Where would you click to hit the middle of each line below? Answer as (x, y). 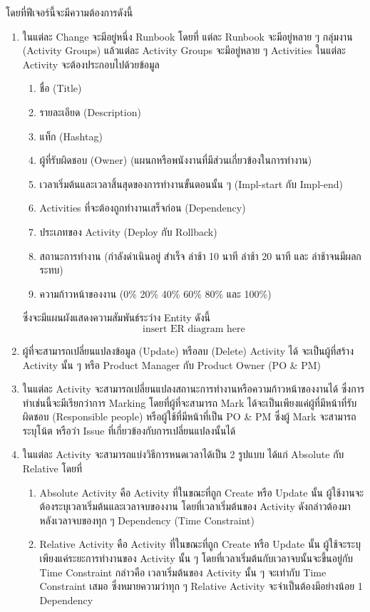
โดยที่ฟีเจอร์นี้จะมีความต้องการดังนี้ (70, 12)
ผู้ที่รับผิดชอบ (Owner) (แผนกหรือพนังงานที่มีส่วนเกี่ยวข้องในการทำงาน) (176, 160)
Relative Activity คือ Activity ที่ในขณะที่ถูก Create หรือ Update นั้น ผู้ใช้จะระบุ (200, 544)
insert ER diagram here (194, 329)
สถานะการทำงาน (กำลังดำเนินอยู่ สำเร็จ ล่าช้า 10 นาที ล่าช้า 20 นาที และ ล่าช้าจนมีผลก (200, 255)
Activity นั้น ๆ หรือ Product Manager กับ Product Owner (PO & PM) (172, 364)
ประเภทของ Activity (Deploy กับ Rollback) (128, 231)
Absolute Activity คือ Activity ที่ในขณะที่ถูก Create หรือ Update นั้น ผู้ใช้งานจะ (202, 492)
